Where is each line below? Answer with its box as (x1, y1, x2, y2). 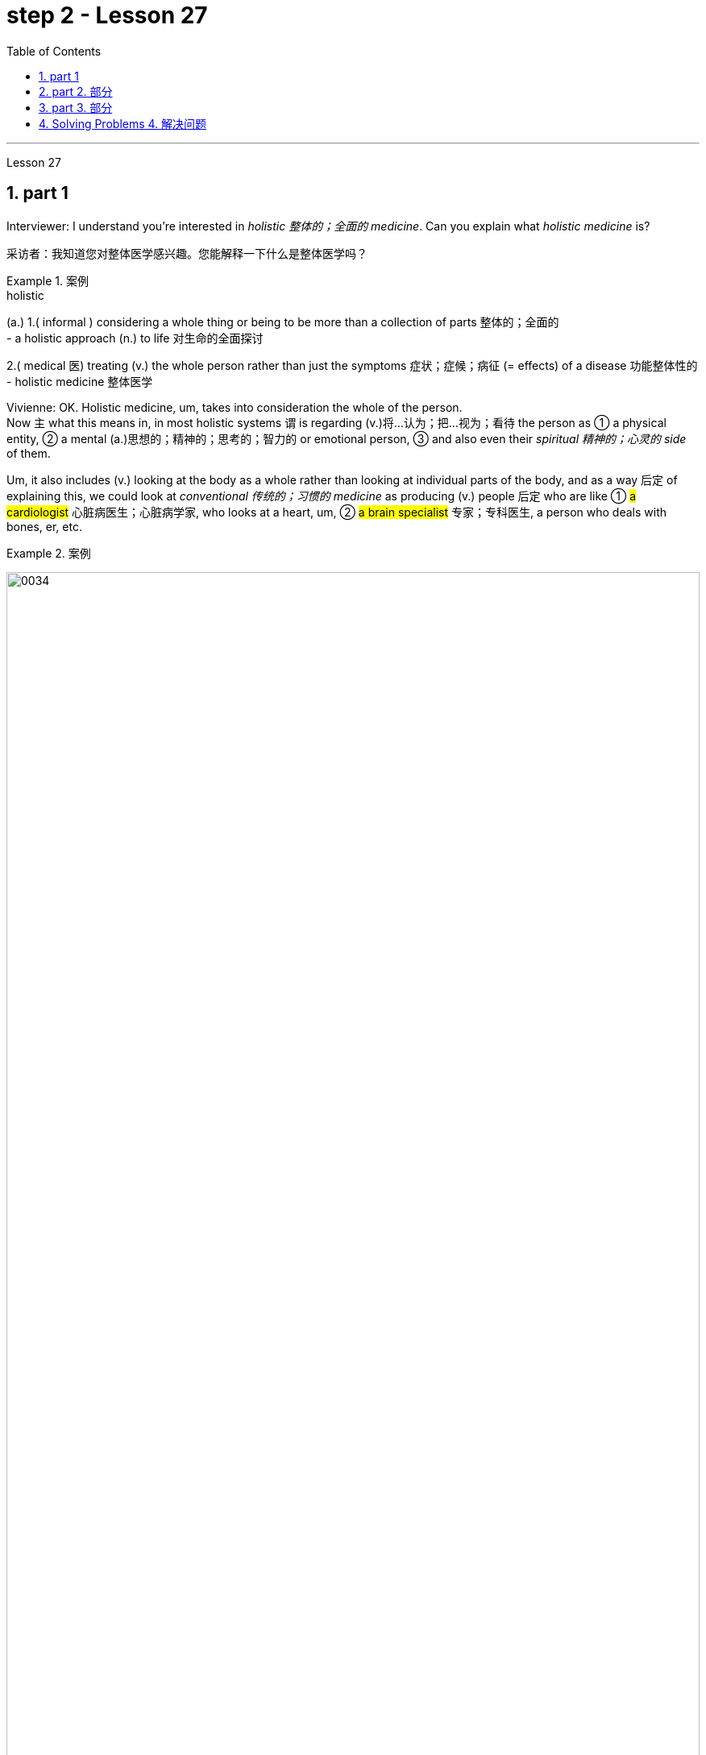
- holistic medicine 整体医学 (6, 374, 153, 388)
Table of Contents (6, 44, 102, 58)
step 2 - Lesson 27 (6, 2, 208, 29)
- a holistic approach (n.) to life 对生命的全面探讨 (6, 330, 264, 345)
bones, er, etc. (6, 519, 82, 533)
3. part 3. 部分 (39, 100, 113, 114)
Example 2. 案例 (6, 546, 91, 560)
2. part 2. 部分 (39, 84, 113, 98)
